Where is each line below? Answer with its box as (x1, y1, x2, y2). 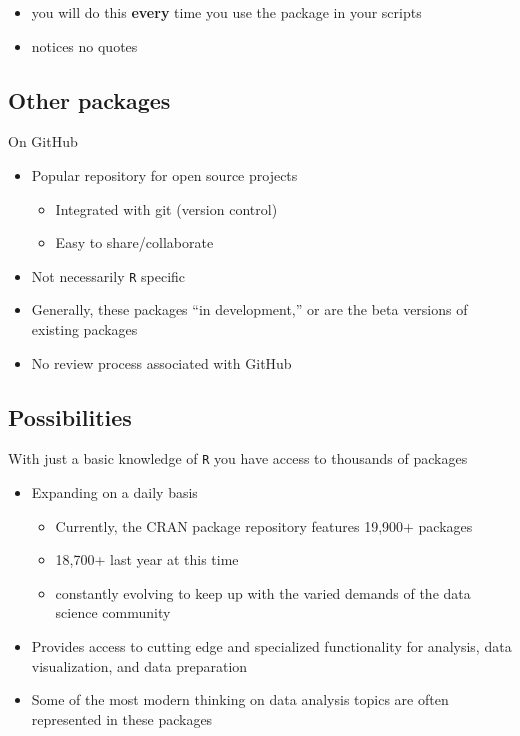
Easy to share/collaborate (55, 232, 214, 253)
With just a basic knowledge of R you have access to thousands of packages (8, 448, 468, 469)
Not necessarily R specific (31, 265, 186, 286)
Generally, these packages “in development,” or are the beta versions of (31, 299, 468, 320)
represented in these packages (31, 708, 213, 729)
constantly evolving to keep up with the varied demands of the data (55, 582, 471, 603)
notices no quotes (31, 35, 138, 56)
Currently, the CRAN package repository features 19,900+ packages (55, 515, 473, 536)
